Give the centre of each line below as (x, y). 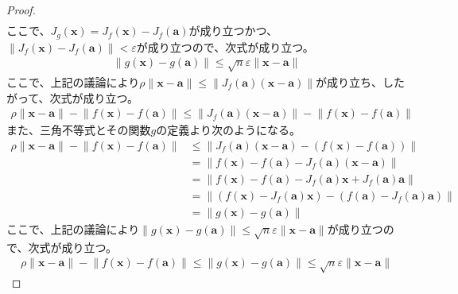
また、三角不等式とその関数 (79, 130)
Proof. (21, 10)
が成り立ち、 (349, 81)
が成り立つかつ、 (233, 31)
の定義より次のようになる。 (229, 130)
